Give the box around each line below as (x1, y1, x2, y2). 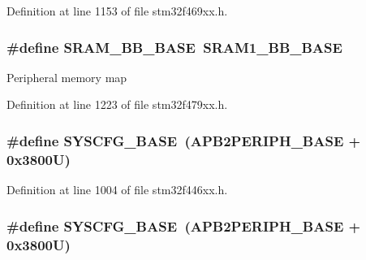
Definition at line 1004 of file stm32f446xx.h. (6, 181, 228, 198)
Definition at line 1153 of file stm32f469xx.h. (6, 2, 228, 19)
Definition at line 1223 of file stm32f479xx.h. (6, 96, 228, 113)
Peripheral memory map (6, 68, 127, 85)
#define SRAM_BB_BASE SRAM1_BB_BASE (6, 37, 342, 57)
